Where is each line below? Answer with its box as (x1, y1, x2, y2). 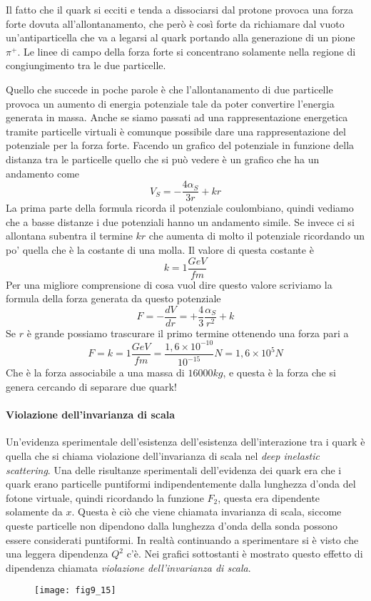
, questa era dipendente (218, 490, 320, 505)
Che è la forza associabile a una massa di (6, 365, 185, 380)
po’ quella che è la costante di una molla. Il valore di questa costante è (6, 242, 314, 257)
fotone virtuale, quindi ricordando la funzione (6, 490, 204, 505)
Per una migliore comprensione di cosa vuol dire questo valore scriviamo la (6, 277, 332, 292)
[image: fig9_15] (34, 585, 116, 596)
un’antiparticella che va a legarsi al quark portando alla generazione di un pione (6, 30, 355, 45)
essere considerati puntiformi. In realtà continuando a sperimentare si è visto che (6, 532, 359, 547)
